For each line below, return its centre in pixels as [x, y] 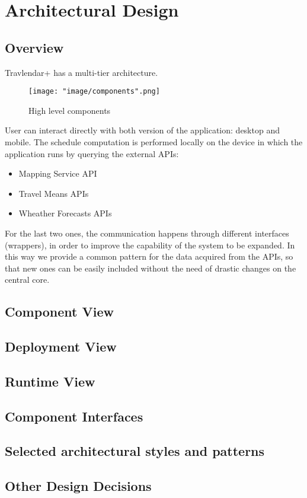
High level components [70, 110]
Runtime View [50, 381]
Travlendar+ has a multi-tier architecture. [81, 72]
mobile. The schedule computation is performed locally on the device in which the [154, 142]
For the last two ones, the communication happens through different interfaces [147, 233]
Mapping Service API [58, 173]
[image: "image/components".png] [94, 92]
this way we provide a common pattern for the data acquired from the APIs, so [149, 256]
